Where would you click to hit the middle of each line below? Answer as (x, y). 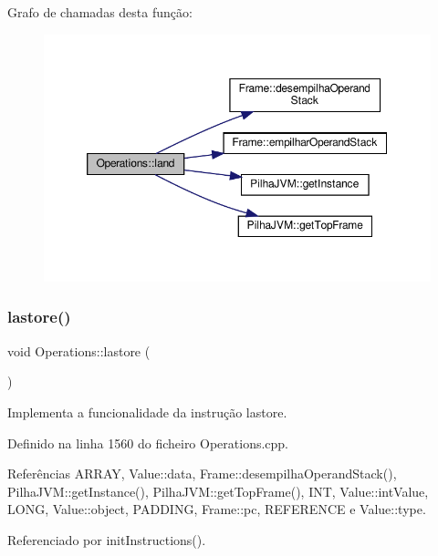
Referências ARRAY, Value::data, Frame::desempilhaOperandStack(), (202, 474)
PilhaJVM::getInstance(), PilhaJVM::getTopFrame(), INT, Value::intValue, (218, 491)
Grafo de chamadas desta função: (100, 12)
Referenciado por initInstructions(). (107, 539)
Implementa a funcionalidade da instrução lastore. (147, 412)
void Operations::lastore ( (79, 350)
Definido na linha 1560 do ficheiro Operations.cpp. (148, 443)
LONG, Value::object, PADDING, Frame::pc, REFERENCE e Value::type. (217, 509)
